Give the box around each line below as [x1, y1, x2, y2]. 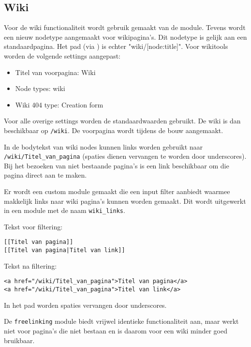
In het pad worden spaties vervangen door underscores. [4, 300, 167, 310]
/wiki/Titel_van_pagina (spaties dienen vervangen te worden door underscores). [4, 151, 247, 161]
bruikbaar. [4, 335, 35, 345]
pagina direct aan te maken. [4, 170, 87, 180]
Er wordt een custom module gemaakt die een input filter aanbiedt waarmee [4, 186, 230, 196]
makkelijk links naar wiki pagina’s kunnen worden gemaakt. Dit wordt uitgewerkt [4, 196, 246, 206]
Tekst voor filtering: [4, 221, 63, 231]
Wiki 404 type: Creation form [15, 99, 103, 109]
